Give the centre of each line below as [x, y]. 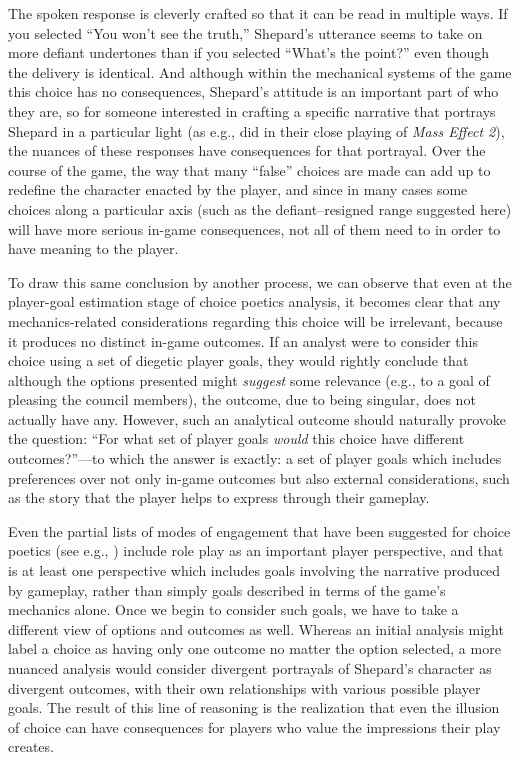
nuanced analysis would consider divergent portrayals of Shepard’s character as [250, 668]
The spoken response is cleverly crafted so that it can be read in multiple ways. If [258, 13]
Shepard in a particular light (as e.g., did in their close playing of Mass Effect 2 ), [256, 130]
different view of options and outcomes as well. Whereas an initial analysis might [256, 628]
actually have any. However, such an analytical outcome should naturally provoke [257, 418]
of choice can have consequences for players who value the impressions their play [254, 726]
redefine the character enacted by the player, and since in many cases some [238, 189]
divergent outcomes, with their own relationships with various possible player [244, 687]
